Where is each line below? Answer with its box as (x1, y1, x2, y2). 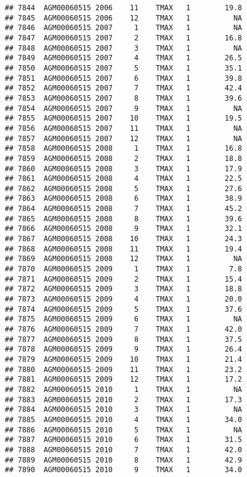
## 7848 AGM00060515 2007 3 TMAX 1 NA (5, 43, 242, 52)
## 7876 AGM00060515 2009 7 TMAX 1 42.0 (5, 325, 242, 333)
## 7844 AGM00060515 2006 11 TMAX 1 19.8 (5, 4, 242, 12)
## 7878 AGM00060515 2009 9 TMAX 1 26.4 (5, 345, 242, 354)
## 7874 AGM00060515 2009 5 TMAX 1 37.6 (5, 305, 242, 314)
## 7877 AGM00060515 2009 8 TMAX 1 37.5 (5, 335, 242, 344)
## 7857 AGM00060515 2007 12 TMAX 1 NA (5, 134, 242, 143)
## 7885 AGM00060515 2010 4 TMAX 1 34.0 (5, 415, 242, 424)
